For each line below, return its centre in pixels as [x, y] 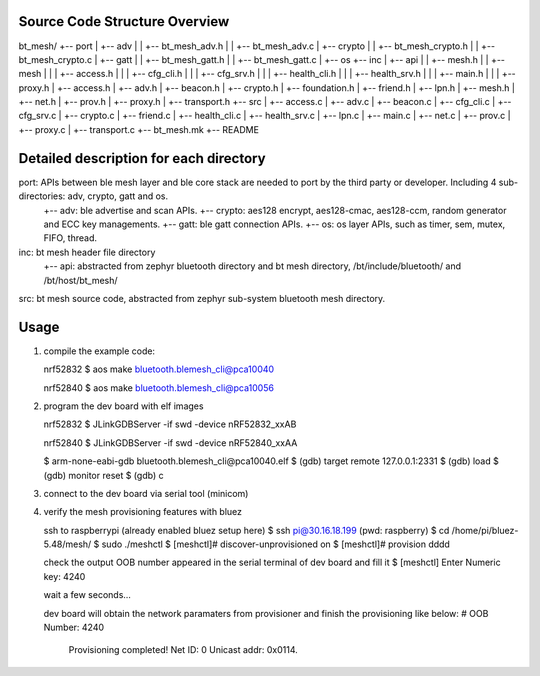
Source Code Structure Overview [124, 21]
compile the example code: [99, 351]
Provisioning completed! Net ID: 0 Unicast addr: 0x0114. [183, 650]
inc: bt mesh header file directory [87, 252]
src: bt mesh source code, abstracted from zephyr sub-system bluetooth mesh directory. [202, 298]
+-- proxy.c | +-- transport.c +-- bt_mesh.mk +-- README [139, 129]
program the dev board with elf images [123, 406]
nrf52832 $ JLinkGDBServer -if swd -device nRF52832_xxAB [170, 424]
